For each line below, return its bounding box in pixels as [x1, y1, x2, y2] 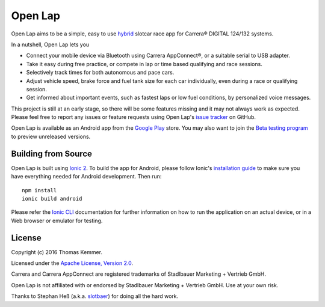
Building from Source [11, 148, 93, 159]
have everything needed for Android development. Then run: [11, 173, 162, 180]
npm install [22, 187, 57, 193]
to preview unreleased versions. [11, 133, 91, 140]
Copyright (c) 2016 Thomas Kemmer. [11, 248, 102, 255]
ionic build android [22, 195, 82, 202]
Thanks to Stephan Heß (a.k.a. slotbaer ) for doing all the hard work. [11, 293, 179, 300]
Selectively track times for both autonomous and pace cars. [26, 69, 175, 76]
